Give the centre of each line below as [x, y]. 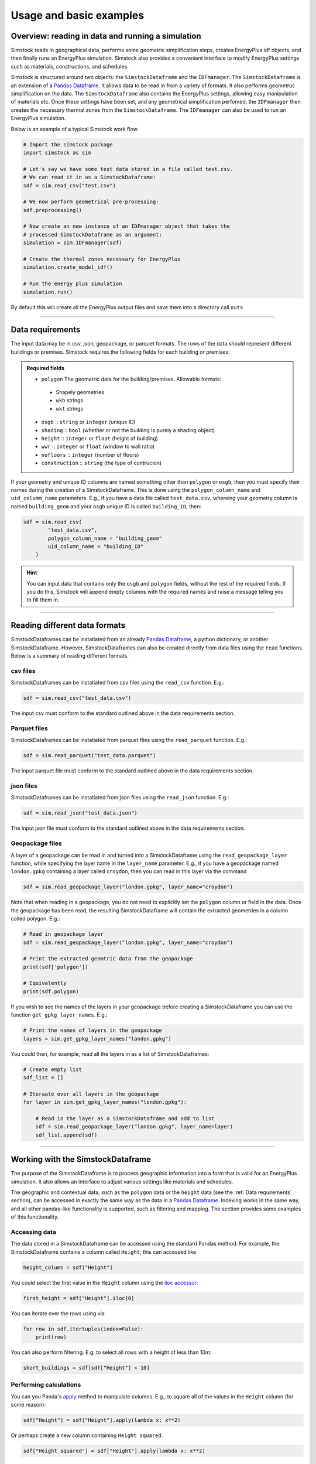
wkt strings [70, 408]
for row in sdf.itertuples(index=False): [83, 1329]
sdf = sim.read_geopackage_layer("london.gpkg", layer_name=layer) [134, 1127]
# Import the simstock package [68, 144]
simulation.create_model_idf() [68, 267]
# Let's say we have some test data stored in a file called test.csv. [128, 169]
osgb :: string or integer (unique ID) [88, 422]
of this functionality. [35, 1217]
